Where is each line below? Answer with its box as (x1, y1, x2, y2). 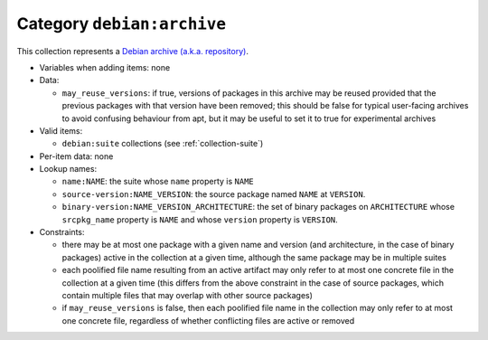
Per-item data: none (39, 150, 114, 162)
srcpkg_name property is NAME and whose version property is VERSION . (61, 213, 338, 225)
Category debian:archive (16, 14, 226, 33)
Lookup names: (39, 164, 98, 175)
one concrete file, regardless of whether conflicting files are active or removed (61, 315, 355, 326)
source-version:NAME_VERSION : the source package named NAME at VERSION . (61, 188, 366, 199)
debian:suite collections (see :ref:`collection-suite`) (61, 138, 264, 149)
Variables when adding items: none (39, 61, 171, 72)
